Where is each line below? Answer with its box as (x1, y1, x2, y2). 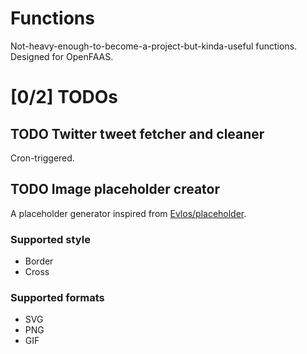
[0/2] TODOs (10, 86, 118, 109)
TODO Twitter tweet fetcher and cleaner (10, 125, 265, 142)
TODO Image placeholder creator (10, 181, 220, 198)
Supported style (10, 232, 91, 246)
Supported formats (10, 290, 105, 304)
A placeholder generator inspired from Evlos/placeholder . (10, 207, 247, 219)
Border (24, 255, 54, 267)
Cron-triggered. (10, 152, 75, 164)
